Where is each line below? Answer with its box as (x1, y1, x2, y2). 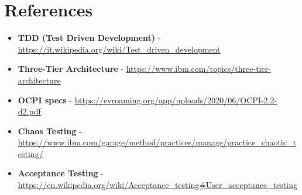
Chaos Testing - (18, 124, 82, 137)
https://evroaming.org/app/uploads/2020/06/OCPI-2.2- (74, 93, 277, 106)
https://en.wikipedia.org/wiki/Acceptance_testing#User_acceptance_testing (18, 179, 297, 191)
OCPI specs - (18, 93, 72, 106)
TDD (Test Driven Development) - (18, 32, 161, 44)
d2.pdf (18, 105, 41, 117)
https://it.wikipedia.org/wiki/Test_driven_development (18, 43, 221, 55)
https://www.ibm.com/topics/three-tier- (126, 62, 271, 75)
